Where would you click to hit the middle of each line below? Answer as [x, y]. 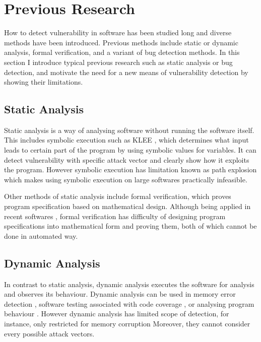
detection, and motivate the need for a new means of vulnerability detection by [126, 72]
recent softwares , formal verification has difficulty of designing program [115, 216]
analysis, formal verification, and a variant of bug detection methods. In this [122, 52]
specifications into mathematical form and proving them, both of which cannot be [130, 226]
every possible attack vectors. [49, 333]
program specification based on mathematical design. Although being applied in [127, 206]
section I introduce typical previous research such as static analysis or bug [118, 62]
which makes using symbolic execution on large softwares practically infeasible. [126, 179]
